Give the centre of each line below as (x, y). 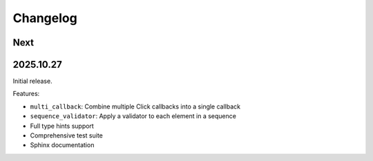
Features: (26, 94)
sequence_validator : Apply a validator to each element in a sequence (133, 116)
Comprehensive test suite (67, 135)
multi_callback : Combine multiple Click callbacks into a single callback (135, 106)
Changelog (45, 18)
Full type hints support (62, 126)
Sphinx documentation (62, 145)
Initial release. (32, 81)
